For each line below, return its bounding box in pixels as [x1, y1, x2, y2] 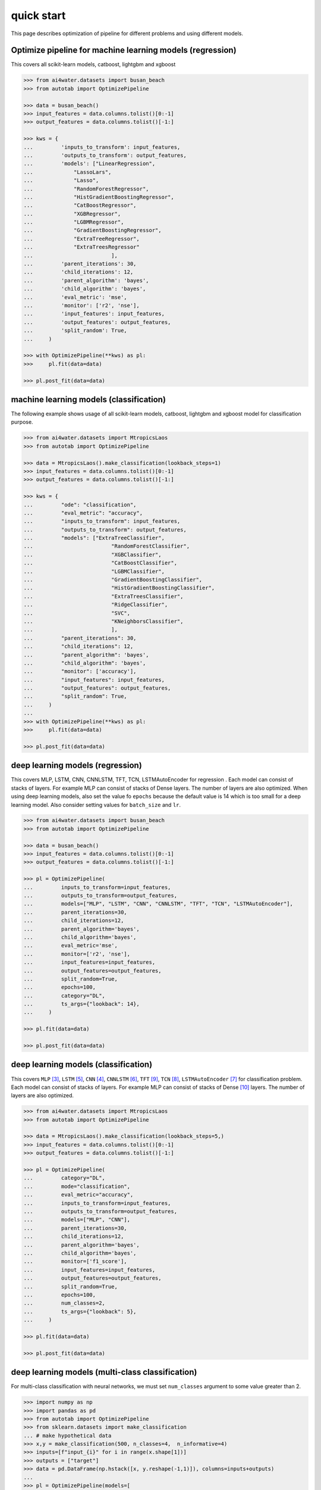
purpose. [11, 418, 33, 426]
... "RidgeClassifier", [23, 601, 168, 608]
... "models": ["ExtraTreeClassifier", [23, 535, 165, 542]
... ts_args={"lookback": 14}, [23, 1001, 140, 1007]
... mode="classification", [23, 1183, 131, 1190]
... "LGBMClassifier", [23, 568, 165, 575]
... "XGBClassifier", [23, 551, 162, 558]
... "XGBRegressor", [23, 210, 121, 217]
